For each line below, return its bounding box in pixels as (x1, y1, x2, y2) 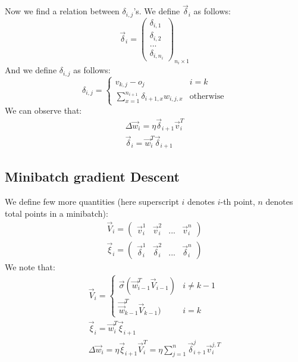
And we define (5, 64, 57, 76)
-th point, (220, 195, 255, 208)
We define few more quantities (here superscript (5, 195, 179, 208)
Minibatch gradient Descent (5, 167, 180, 186)
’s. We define (133, 5, 180, 17)
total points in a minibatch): (5, 207, 108, 219)
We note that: (5, 260, 55, 273)
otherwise (189, 92, 224, 101)
